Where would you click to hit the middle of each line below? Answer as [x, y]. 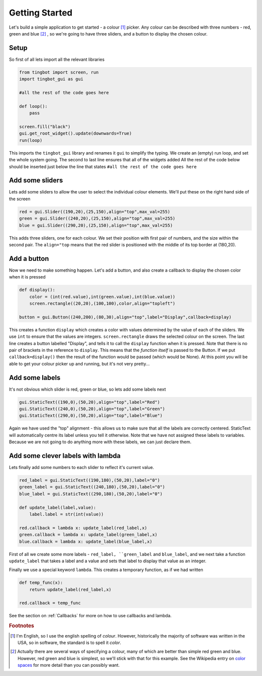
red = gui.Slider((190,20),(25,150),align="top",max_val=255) [95, 212]
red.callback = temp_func [50, 603]
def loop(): [33, 106]
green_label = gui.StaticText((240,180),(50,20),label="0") [92, 487]
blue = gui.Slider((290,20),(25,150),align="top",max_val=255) [96, 225]
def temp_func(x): [41, 583]
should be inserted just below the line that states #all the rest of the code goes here [103, 166]
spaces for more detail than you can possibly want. [69, 665]
